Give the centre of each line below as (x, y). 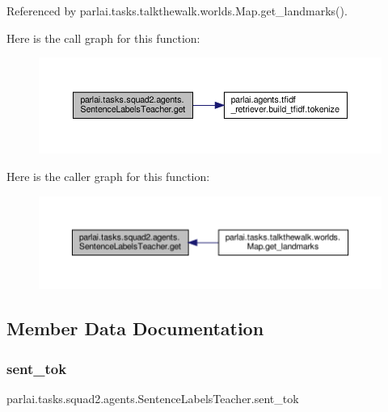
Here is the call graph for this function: (103, 38)
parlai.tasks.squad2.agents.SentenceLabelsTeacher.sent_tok (153, 398)
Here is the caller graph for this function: (108, 176)
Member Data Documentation (135, 328)
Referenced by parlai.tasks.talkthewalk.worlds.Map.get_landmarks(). (177, 11)
